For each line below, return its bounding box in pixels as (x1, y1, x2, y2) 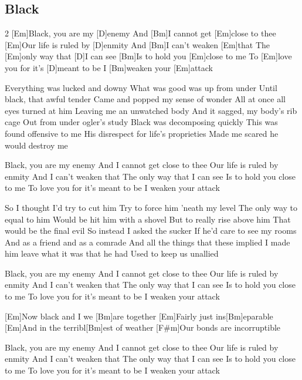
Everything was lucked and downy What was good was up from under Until (5, 81, 277, 93)
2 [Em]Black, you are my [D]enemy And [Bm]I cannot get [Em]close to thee (5, 27, 276, 39)
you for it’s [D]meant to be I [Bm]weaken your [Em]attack (5, 61, 213, 73)
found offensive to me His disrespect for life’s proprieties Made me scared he (5, 127, 279, 139)
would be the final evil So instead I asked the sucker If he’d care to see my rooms (5, 224, 297, 237)
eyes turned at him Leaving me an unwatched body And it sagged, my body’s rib (5, 104, 297, 116)
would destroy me (5, 139, 68, 151)
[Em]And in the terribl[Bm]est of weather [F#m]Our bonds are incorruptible (5, 321, 281, 334)
